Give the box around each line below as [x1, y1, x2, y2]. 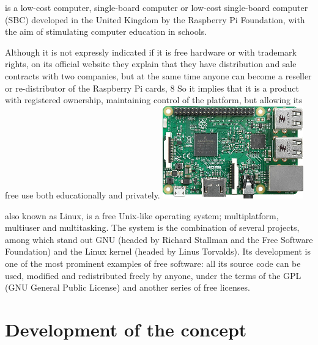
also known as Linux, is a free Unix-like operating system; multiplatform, [5, 209, 279, 222]
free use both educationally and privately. [5, 189, 160, 202]
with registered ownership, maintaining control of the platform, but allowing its [5, 93, 303, 106]
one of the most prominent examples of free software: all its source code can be [5, 257, 301, 270]
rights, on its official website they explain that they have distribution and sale [5, 57, 297, 70]
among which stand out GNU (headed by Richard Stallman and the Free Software [5, 233, 313, 245]
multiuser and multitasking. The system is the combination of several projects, [5, 221, 300, 234]
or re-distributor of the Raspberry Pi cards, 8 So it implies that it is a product [5, 81, 300, 94]
